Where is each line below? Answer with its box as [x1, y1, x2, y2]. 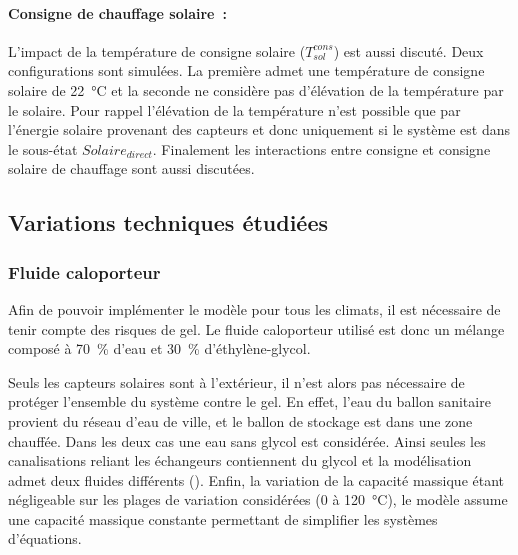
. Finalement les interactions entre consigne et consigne [152, 138, 491, 159]
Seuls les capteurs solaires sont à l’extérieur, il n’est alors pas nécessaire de [8, 371, 465, 392]
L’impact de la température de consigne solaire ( [8, 40, 306, 61]
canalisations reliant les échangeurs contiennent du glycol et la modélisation [8, 450, 472, 471]
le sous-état [8, 138, 78, 159]
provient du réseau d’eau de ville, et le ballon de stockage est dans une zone [8, 410, 473, 431]
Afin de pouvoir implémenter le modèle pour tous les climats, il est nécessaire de [8, 298, 501, 319]
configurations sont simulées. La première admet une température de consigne [8, 60, 485, 81]
